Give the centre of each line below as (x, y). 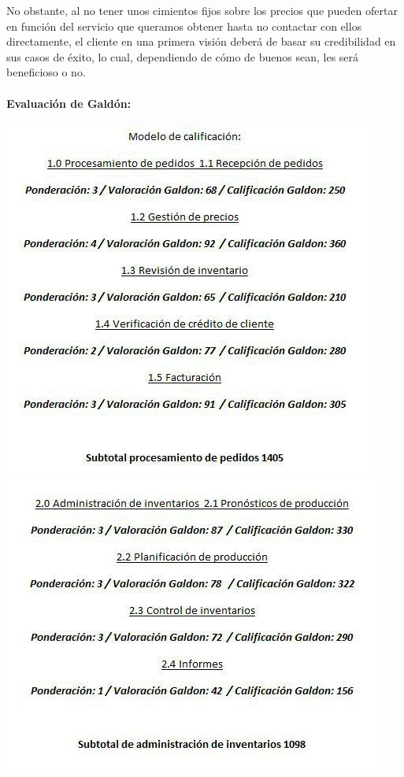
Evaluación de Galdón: (69, 103)
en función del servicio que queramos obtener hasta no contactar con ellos (184, 26)
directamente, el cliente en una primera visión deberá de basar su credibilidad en (201, 41)
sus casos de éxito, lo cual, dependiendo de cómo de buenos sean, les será (183, 56)
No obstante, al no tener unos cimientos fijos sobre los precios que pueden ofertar (202, 10)
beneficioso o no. (46, 72)
